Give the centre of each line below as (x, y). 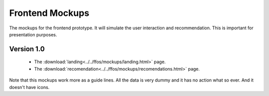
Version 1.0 (27, 49)
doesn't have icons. (29, 87)
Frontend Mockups (49, 13)
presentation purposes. (33, 34)
